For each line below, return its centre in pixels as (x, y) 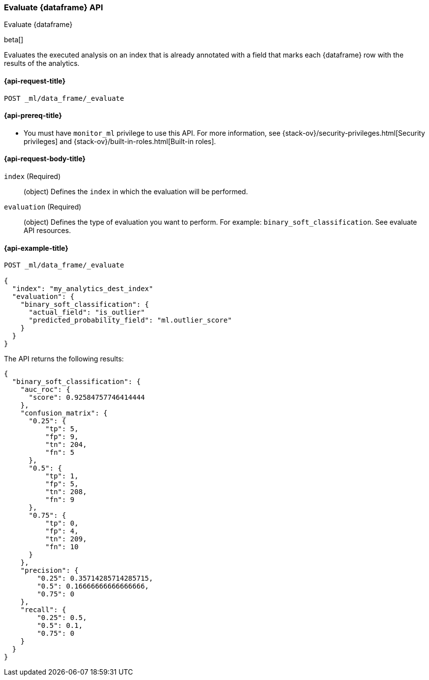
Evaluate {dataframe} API (54, 7)
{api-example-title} (36, 248)
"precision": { (49, 571)
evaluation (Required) (43, 207)
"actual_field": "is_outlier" (87, 312)
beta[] (14, 40)
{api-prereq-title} (33, 116)
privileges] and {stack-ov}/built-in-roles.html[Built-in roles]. (120, 141)
